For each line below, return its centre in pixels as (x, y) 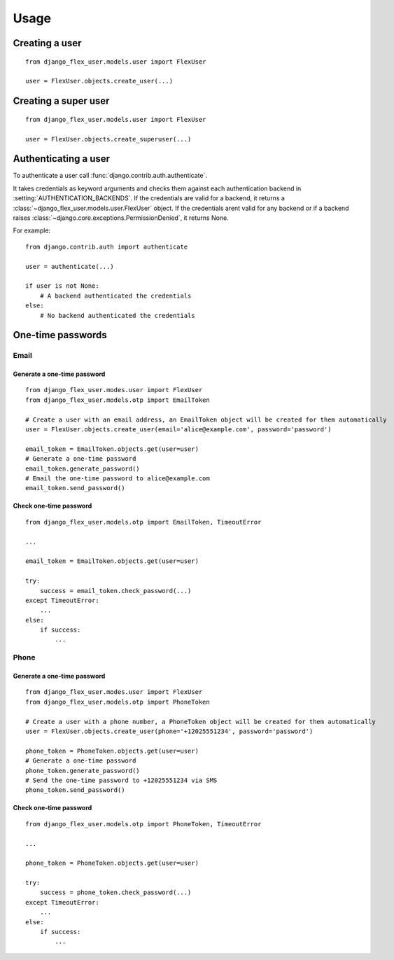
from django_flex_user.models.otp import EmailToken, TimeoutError (143, 522)
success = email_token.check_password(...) (115, 591)
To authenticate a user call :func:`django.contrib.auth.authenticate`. (110, 176)
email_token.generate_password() (83, 468)
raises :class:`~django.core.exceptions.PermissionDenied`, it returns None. (121, 218)
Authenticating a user (62, 159)
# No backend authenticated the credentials (117, 315)
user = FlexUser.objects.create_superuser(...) (108, 139)
